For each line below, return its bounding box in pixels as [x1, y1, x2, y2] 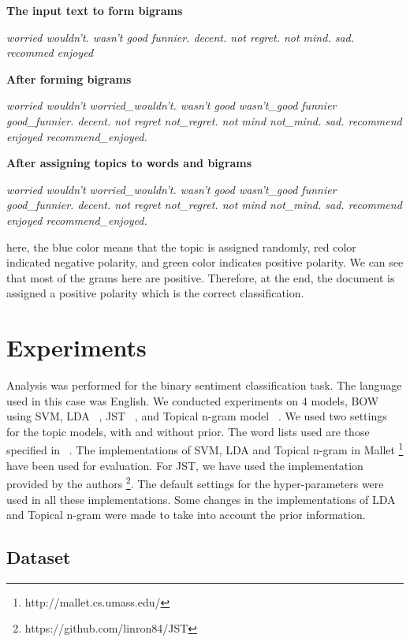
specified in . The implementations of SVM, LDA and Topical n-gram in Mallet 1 [6, 439, 404, 458]
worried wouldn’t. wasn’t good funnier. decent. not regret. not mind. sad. [6, 28, 355, 45]
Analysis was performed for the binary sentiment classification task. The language [6, 377, 402, 394]
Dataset [6, 545, 71, 569]
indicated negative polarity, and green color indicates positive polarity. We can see [6, 254, 404, 271]
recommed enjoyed [6, 44, 94, 61]
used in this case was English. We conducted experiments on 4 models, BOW [6, 392, 379, 409]
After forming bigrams [6, 70, 132, 87]
